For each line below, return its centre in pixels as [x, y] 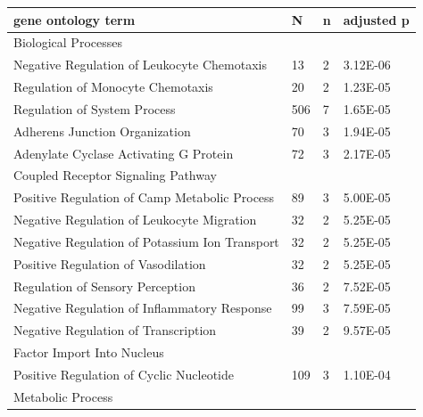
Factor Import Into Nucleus [89, 352]
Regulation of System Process [95, 108]
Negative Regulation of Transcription [115, 330]
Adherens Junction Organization [102, 131]
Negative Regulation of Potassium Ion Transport [146, 241]
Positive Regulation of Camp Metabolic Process [144, 197]
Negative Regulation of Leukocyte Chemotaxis [140, 65]
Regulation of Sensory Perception [104, 286]
